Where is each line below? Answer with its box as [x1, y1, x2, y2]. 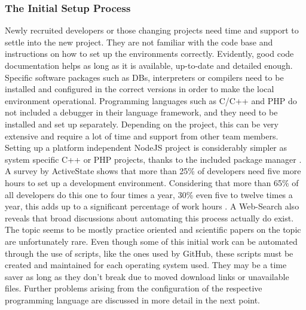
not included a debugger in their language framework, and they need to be [5, 106, 278, 118]
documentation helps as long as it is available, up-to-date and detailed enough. [5, 59, 293, 71]
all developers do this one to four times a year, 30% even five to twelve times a [5, 188, 293, 200]
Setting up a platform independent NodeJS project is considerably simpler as [5, 141, 287, 154]
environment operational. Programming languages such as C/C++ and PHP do [5, 94, 297, 107]
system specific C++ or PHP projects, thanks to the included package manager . [5, 153, 302, 165]
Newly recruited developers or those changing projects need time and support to [5, 24, 299, 37]
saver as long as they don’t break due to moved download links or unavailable [5, 270, 289, 282]
